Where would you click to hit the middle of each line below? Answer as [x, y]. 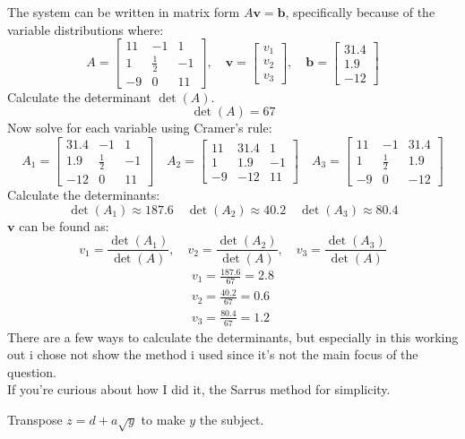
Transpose [35, 419]
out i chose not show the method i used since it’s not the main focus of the [213, 354]
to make [163, 419]
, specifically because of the [360, 12]
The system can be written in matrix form [124, 12]
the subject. [232, 419]
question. [32, 371]
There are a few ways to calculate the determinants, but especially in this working [233, 336]
